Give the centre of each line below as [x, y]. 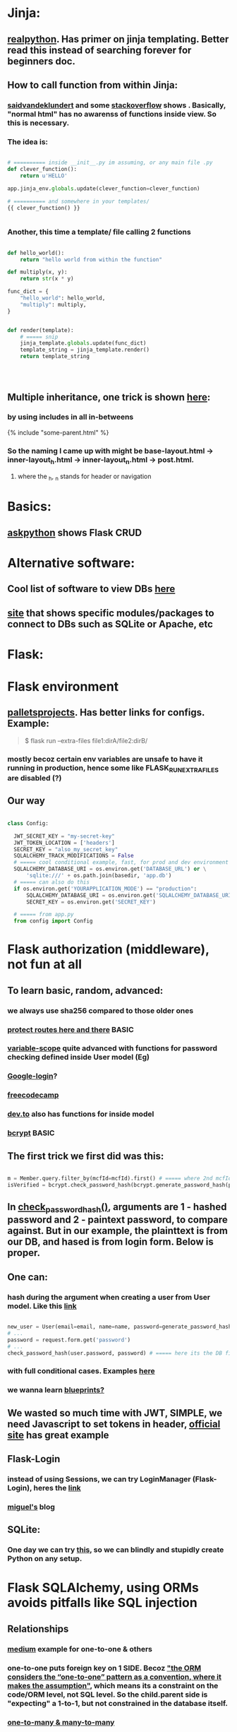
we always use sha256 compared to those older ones [101, 1010]
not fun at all [45, 965]
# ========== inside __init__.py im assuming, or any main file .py [110, 163]
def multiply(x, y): [38, 272]
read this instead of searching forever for [99, 50]
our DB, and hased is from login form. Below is [110, 1242]
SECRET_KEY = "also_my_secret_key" [66, 849]
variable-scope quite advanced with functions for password [112, 1048]
